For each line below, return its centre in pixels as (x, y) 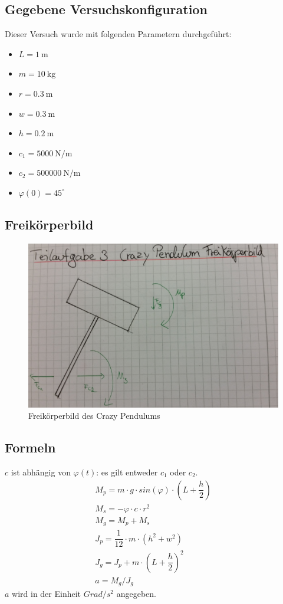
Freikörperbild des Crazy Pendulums (94, 416)
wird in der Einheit (47, 594)
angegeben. (136, 594)
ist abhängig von (41, 472)
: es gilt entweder (127, 472)
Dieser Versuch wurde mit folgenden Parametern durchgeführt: (118, 34)
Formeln (30, 447)
